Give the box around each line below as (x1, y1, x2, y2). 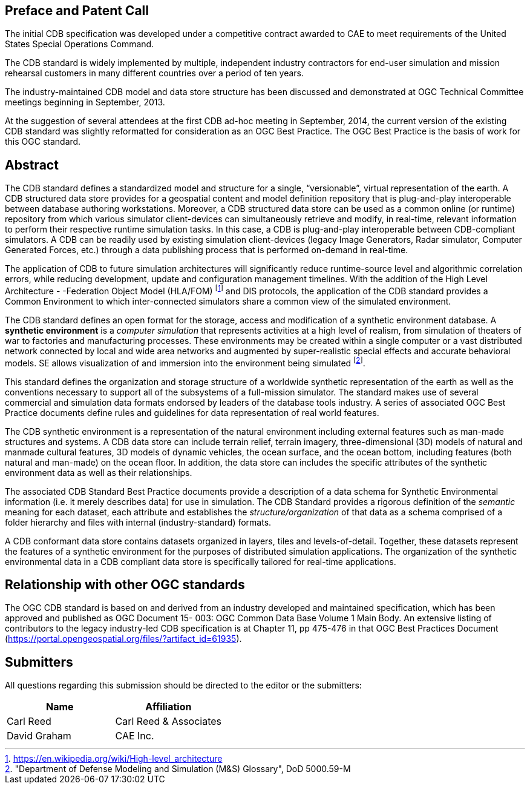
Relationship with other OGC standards (5, 577, 245, 592)
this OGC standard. (5, 136, 81, 147)
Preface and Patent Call (5, 3, 149, 18)
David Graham (7, 730, 71, 742)
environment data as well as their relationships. (5, 467, 192, 478)
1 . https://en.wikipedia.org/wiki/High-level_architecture (5, 753, 223, 764)
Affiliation (145, 701, 192, 713)
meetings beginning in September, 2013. (5, 97, 165, 108)
